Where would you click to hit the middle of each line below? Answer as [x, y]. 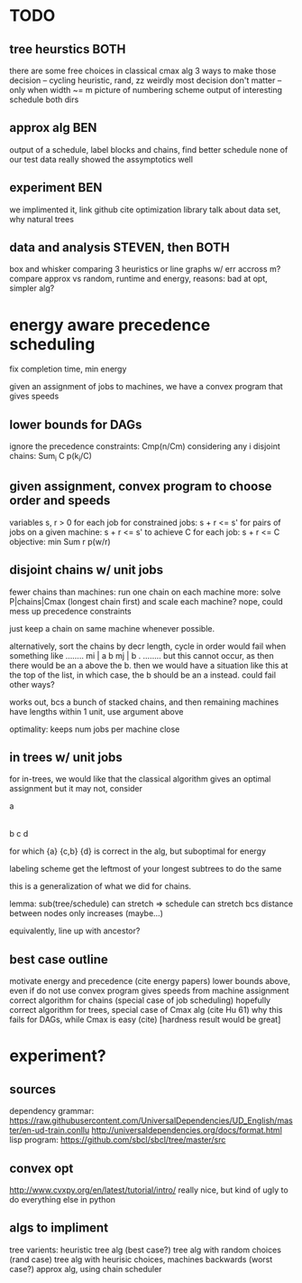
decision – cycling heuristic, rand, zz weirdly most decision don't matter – [146, 80]
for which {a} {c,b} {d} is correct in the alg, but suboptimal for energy [138, 851]
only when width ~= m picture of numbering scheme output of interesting [146, 90]
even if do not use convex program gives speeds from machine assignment [150, 991]
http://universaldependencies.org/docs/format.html [187, 1130]
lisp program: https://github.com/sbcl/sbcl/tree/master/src [118, 1140]
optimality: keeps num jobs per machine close [95, 729]
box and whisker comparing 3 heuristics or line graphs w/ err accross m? [145, 269]
